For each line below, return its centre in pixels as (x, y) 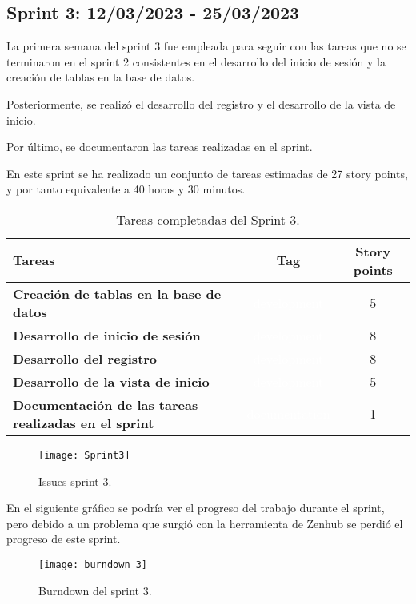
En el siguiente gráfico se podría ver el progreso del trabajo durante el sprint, (196, 508)
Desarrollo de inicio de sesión (107, 335)
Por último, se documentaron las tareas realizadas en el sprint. (160, 147)
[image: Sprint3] (84, 455)
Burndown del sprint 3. (95, 590)
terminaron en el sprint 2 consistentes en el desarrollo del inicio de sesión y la (196, 61)
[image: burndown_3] (93, 564)
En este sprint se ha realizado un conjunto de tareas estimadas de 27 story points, (207, 173)
